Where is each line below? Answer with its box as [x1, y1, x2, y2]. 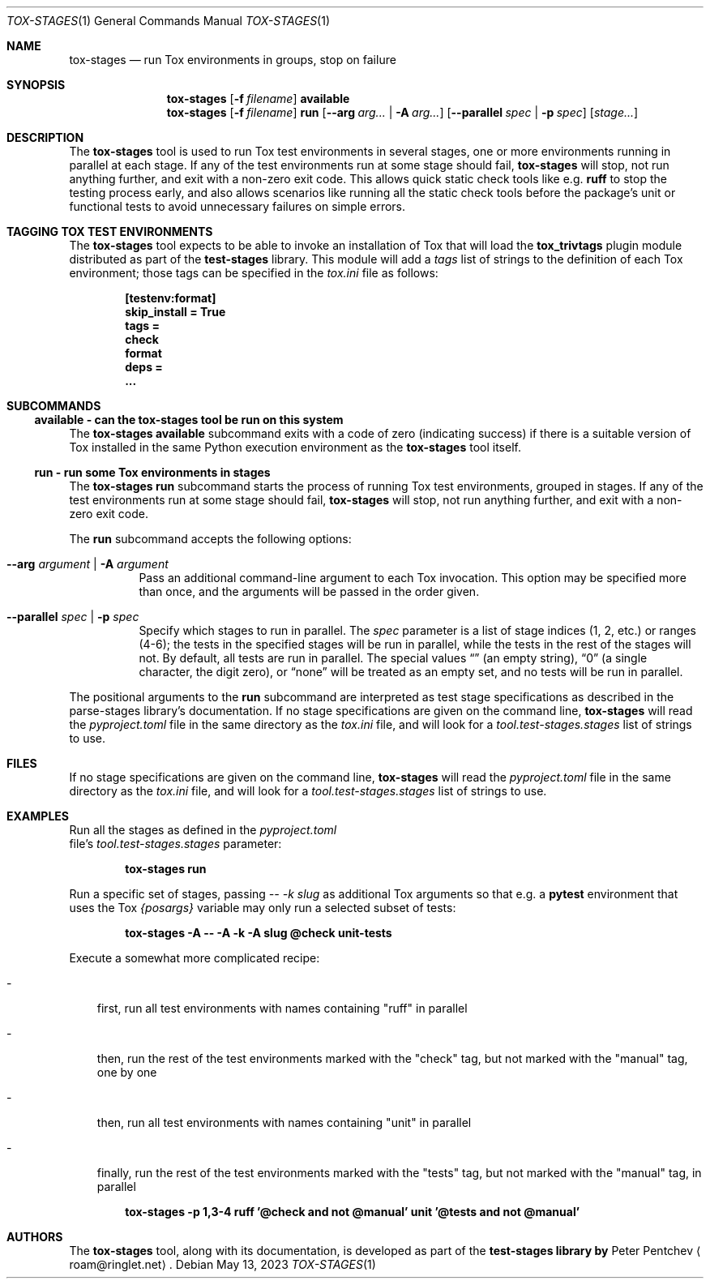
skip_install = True [125, 305, 226, 319]
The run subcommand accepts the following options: [69, 532, 352, 546]
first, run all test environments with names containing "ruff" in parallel [96, 1001, 468, 1015]
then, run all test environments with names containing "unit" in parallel [96, 1116, 472, 1129]
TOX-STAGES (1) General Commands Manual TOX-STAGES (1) [6, 14, 331, 28]
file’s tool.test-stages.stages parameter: [69, 837, 282, 850]
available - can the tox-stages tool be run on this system [34, 413, 344, 426]
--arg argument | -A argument [6, 557, 169, 571]
